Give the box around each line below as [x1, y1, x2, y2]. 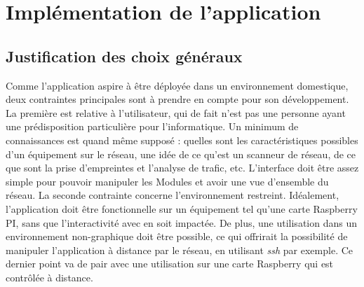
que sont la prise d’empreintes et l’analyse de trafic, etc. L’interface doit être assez [6, 160, 359, 175]
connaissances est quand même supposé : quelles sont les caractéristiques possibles [6, 132, 358, 147]
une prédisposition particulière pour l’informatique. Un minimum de [6, 119, 299, 134]
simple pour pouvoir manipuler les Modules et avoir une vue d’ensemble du [6, 174, 329, 188]
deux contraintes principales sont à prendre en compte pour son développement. [6, 92, 349, 106]
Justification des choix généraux [6, 45, 243, 66]
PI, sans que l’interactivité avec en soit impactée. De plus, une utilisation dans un [6, 215, 357, 230]
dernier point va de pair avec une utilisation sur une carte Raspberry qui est [6, 256, 334, 271]
